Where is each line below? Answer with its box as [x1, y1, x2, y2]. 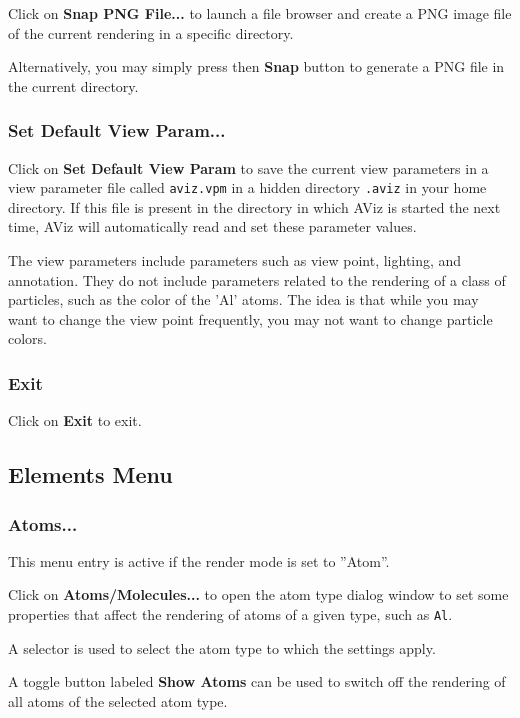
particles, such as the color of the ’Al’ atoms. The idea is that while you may [8, 289, 479, 310]
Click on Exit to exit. [8, 410, 142, 431]
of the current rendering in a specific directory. [8, 22, 294, 43]
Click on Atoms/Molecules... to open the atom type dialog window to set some [8, 584, 509, 605]
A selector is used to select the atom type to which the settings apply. [8, 637, 436, 658]
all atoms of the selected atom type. [8, 690, 228, 711]
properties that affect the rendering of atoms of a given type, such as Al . [8, 604, 453, 624]
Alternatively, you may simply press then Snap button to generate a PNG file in [8, 56, 505, 77]
